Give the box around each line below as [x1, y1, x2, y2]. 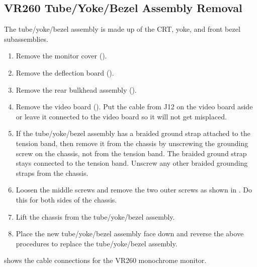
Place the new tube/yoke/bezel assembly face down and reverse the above [16, 228, 244, 239]
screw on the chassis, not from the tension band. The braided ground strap [16, 148, 247, 158]
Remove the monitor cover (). [16, 50, 107, 61]
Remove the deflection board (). [16, 67, 114, 78]
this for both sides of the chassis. [16, 194, 117, 205]
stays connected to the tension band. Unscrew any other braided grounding [16, 158, 248, 168]
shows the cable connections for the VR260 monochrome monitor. [4, 255, 207, 265]
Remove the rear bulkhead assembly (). [16, 84, 137, 95]
